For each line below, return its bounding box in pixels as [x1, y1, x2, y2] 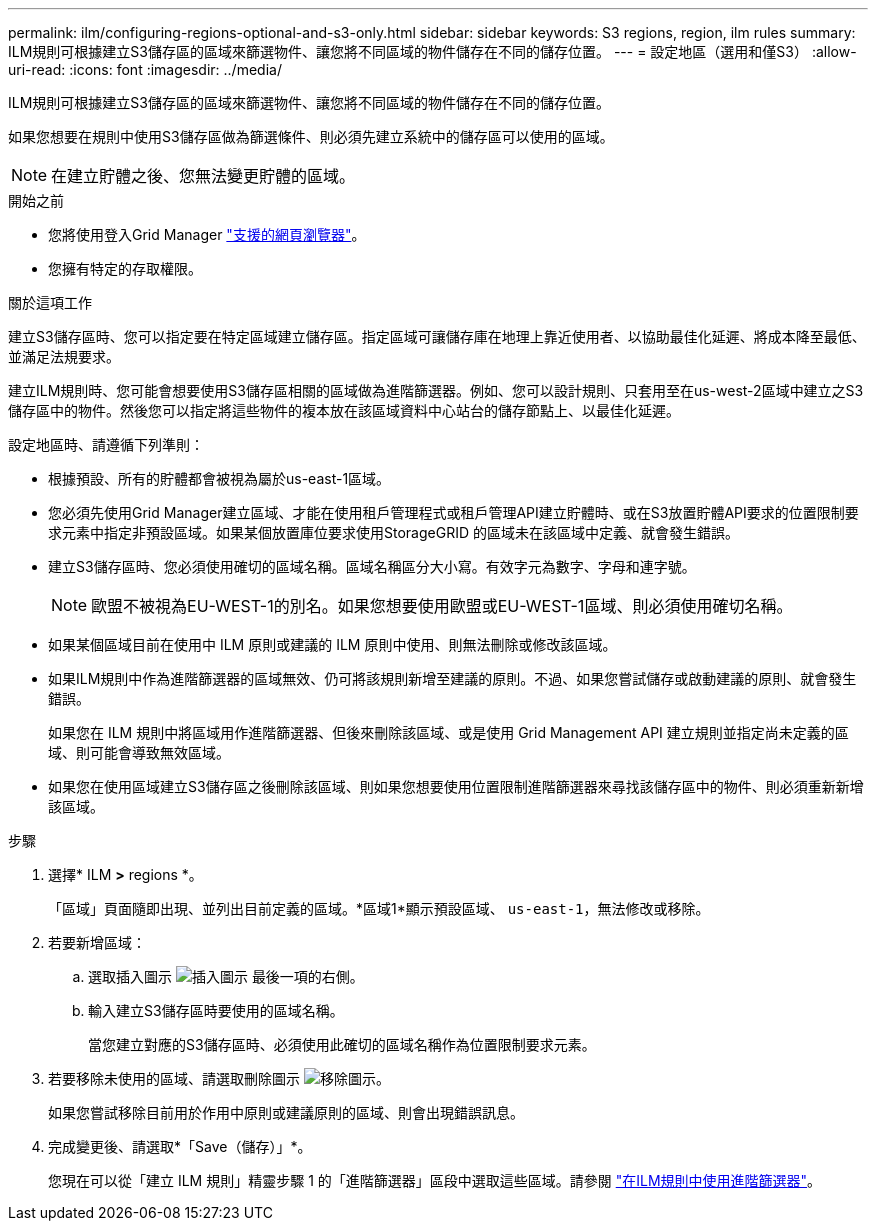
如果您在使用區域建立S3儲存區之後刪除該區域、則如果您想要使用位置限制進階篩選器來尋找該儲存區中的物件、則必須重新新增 [48, 778, 864, 795]
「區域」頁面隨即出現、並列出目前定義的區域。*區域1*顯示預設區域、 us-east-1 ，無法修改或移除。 [48, 900, 710, 917]
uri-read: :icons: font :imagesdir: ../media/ [8, 61, 282, 78]
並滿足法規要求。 [8, 348, 120, 365]
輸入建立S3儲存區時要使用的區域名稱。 [88, 1002, 344, 1019]
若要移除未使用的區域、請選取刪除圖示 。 [48, 1070, 390, 1087]
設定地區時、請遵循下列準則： [8, 436, 204, 453]
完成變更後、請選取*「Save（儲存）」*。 [48, 1138, 312, 1155]
